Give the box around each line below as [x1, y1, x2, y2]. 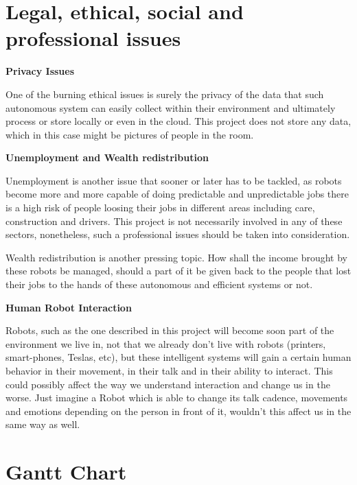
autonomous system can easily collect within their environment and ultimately [5, 100, 336, 115]
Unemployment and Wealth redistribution [5, 150, 209, 165]
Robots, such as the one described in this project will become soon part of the [5, 323, 334, 338]
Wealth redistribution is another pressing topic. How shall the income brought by [5, 250, 348, 264]
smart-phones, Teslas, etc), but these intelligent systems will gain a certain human [5, 350, 352, 364]
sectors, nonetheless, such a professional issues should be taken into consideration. [5, 227, 350, 241]
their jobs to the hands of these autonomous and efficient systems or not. [5, 277, 313, 292]
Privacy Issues [5, 64, 75, 78]
